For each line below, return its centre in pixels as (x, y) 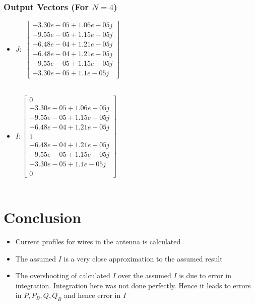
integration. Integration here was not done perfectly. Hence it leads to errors (133, 285)
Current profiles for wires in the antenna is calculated (98, 241)
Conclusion (43, 217)
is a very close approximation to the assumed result (143, 258)
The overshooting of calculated (63, 275)
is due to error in (205, 275)
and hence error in (92, 295)
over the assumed (145, 275)
